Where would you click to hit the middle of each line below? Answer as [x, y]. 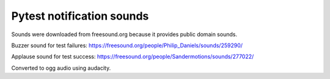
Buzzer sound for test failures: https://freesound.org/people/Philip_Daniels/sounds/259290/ [127, 45]
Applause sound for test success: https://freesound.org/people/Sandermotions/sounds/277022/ [133, 57]
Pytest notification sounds [80, 16]
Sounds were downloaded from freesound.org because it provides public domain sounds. [124, 34]
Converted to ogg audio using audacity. [61, 68]
